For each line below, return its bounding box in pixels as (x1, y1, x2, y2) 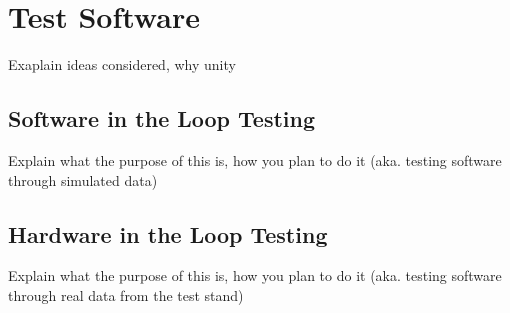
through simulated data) (8, 169, 158, 190)
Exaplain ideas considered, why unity (8, 54, 236, 75)
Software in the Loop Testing (8, 103, 316, 134)
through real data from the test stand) (8, 284, 244, 305)
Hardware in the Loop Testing (8, 218, 328, 249)
